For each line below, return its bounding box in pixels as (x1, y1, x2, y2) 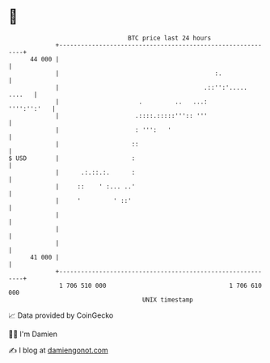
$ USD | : (8, 154, 136, 163)
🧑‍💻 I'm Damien (8, 329, 58, 339)
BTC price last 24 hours (128, 34, 212, 42)
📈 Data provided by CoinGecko (8, 310, 114, 320)
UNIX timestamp (141, 295, 194, 304)
